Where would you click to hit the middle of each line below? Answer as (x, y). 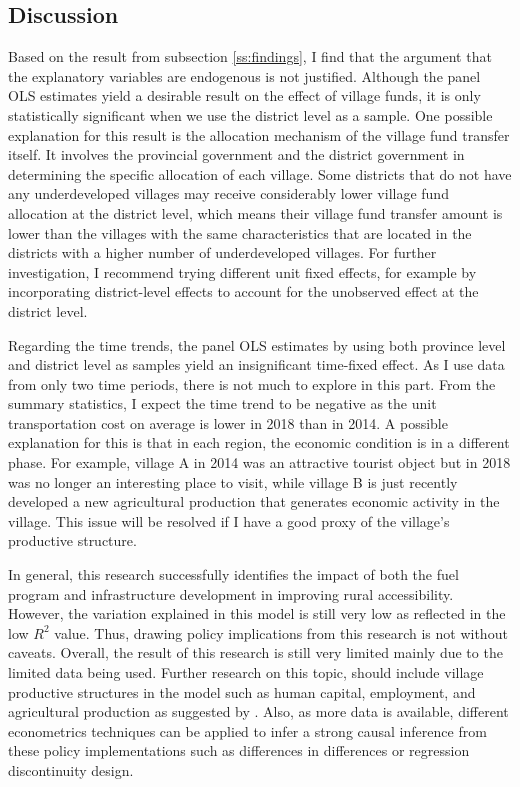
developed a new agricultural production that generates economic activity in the (254, 501)
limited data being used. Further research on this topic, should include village (246, 672)
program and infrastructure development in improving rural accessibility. (231, 593)
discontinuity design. (71, 769)
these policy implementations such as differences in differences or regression (239, 750)
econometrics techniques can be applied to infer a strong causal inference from (247, 730)
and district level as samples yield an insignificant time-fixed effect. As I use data (256, 364)
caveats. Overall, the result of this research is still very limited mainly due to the (255, 652)
